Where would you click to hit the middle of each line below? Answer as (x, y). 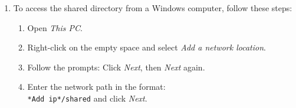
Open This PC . (55, 27)
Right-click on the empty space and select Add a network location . (147, 47)
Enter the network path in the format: (96, 87)
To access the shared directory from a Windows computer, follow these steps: (153, 8)
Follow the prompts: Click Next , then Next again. (116, 67)
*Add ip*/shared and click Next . (87, 98)
